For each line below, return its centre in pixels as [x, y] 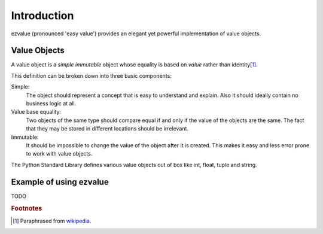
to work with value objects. [59, 154]
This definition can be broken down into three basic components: [91, 75]
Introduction [42, 16]
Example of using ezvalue [60, 182]
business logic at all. [51, 104]
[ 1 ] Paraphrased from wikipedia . [52, 221]
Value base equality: [36, 112]
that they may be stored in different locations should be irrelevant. [107, 129]
